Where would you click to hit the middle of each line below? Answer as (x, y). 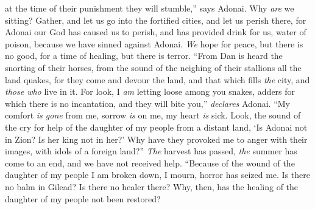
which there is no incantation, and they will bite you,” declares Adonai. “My (147, 103)
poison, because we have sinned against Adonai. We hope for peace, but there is (154, 43)
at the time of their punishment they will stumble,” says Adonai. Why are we (150, 8)
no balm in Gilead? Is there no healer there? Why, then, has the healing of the (152, 186)
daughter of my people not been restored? (83, 198)
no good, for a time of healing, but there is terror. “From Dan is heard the (144, 56)
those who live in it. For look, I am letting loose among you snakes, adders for (150, 91)
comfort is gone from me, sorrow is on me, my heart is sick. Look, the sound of (153, 115)
